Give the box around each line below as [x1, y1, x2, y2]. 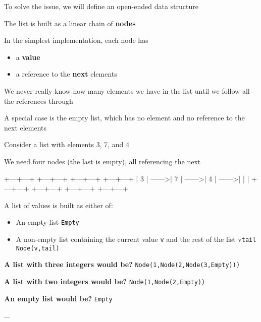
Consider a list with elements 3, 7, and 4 [4, 139, 129, 150]
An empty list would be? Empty [4, 293, 113, 303]
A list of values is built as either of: [4, 200, 113, 210]
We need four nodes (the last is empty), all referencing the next [4, 156, 201, 166]
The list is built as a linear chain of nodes [4, 18, 136, 28]
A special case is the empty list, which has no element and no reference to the [4, 112, 245, 123]
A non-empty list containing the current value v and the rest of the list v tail [16, 233, 256, 244]
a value [16, 51, 40, 62]
